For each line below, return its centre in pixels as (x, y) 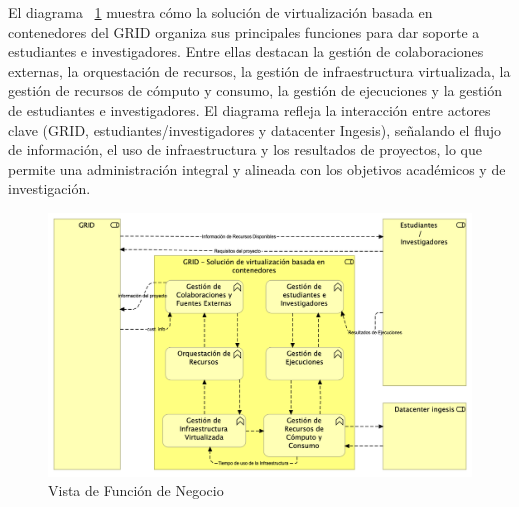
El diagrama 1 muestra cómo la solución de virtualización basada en (220, 12)
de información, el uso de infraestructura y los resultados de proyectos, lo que (245, 149)
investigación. (49, 188)
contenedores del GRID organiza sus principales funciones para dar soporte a (244, 31)
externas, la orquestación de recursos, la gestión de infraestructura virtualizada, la (259, 70)
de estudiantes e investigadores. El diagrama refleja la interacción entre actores (249, 109)
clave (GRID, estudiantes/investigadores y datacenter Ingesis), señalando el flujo (255, 129)
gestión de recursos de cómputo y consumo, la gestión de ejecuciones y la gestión (255, 90)
